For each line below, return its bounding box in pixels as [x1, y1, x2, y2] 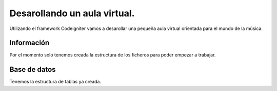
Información [9, 39, 50, 47]
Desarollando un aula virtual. [9, 8, 135, 19]
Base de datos [9, 65, 56, 74]
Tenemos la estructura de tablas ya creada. [9, 79, 101, 85]
